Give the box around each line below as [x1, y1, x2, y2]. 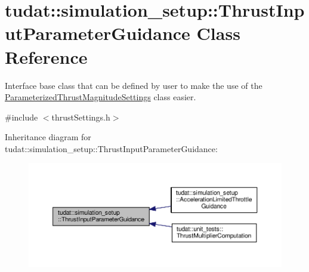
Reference [5, 44, 88, 69]
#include [5, 110, 38, 123]
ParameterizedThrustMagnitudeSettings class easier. [5, 91, 196, 103]
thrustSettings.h [51, 110, 110, 123]
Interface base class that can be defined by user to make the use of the [5, 79, 262, 91]
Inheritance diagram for [5, 131, 91, 143]
